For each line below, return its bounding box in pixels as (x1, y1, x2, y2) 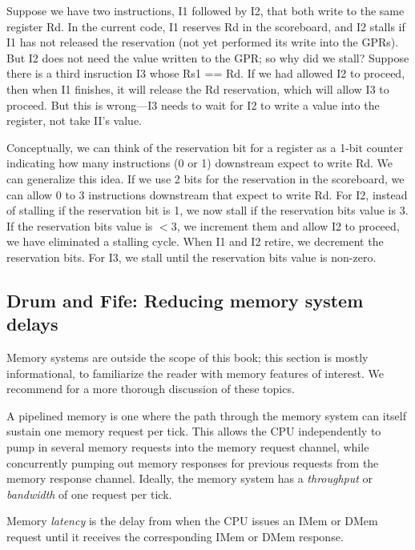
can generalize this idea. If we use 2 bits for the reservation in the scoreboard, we (6, 170, 405, 187)
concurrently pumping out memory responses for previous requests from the (6, 454, 379, 471)
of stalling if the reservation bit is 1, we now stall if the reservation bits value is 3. (6, 202, 409, 219)
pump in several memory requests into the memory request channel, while (6, 439, 369, 456)
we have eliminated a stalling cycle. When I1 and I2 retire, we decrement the (6, 233, 384, 250)
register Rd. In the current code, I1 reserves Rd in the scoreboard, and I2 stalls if (6, 18, 405, 34)
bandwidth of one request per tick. (6, 485, 172, 502)
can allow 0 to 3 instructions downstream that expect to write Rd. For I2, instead (6, 186, 408, 203)
